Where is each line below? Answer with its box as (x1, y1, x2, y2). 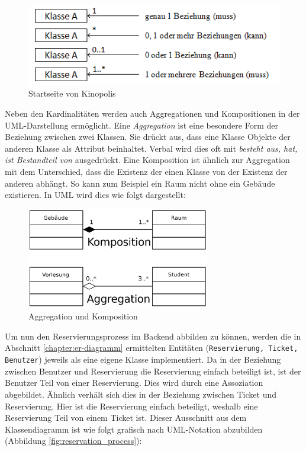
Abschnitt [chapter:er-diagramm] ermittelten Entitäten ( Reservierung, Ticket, (5, 341, 298, 354)
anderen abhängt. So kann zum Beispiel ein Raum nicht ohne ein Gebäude (5, 177, 275, 189)
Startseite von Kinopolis (28, 87, 116, 100)
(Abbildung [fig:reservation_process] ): (5, 434, 142, 447)
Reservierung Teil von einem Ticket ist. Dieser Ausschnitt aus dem (5, 411, 247, 424)
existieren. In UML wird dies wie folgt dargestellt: (5, 188, 186, 201)
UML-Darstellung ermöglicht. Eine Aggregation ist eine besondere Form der (5, 119, 278, 131)
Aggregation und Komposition (28, 310, 138, 322)
